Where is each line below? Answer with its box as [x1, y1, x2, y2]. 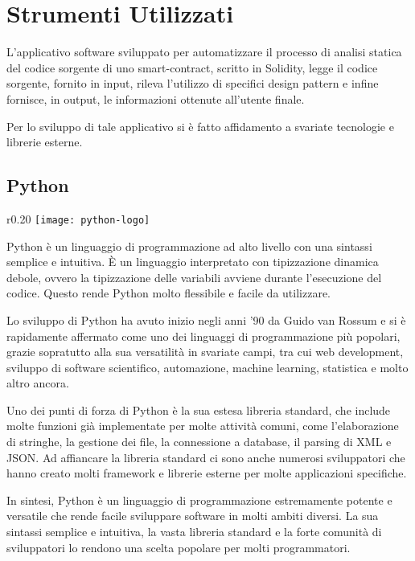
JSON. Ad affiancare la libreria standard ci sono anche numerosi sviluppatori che [6, 448, 405, 465]
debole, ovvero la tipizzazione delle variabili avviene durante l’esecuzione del [6, 268, 382, 285]
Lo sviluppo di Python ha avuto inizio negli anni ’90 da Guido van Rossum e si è [6, 311, 406, 328]
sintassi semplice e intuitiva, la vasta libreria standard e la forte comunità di [6, 523, 382, 540]
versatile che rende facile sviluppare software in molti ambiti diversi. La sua [6, 507, 379, 524]
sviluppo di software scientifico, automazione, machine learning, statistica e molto [6, 358, 409, 375]
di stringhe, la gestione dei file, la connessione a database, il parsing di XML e [6, 433, 392, 450]
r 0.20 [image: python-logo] [6, 210, 150, 227]
